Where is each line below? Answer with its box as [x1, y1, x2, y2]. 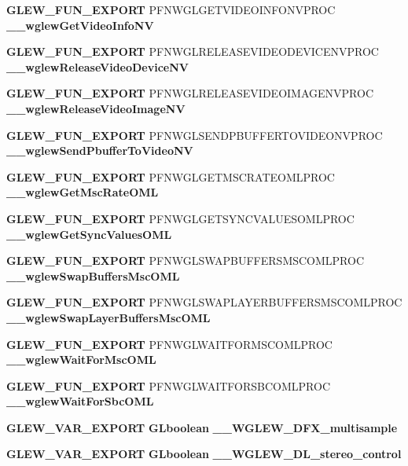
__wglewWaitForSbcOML [6, 393, 154, 409]
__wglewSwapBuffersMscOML [6, 267, 180, 284]
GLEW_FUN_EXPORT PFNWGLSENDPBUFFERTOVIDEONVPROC [6, 127, 383, 143]
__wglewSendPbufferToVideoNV [6, 142, 193, 159]
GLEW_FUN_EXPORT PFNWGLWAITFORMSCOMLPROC [6, 336, 333, 352]
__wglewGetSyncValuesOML [6, 226, 172, 242]
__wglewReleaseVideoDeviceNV [6, 58, 189, 75]
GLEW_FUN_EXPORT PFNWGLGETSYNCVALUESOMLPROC [6, 210, 355, 226]
